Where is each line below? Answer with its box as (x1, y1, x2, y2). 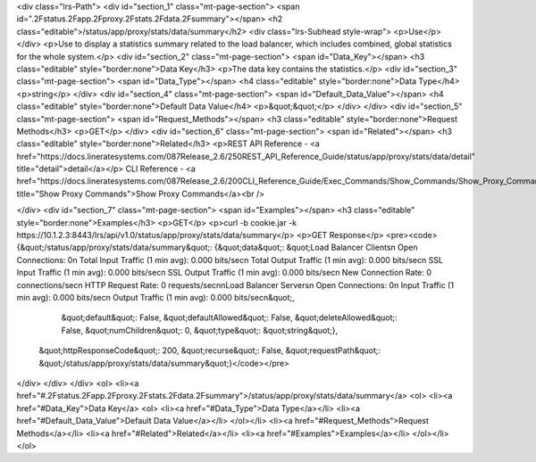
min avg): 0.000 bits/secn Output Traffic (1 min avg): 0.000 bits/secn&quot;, (16, 292, 295, 302)
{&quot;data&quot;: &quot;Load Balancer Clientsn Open (214, 242, 418, 253)
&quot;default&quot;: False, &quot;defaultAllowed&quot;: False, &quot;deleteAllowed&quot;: (61, 312, 398, 323)
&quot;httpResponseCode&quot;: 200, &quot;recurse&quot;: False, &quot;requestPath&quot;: (38, 345, 381, 356)
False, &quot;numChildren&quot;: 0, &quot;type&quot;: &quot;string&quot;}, (61, 325, 339, 335)
